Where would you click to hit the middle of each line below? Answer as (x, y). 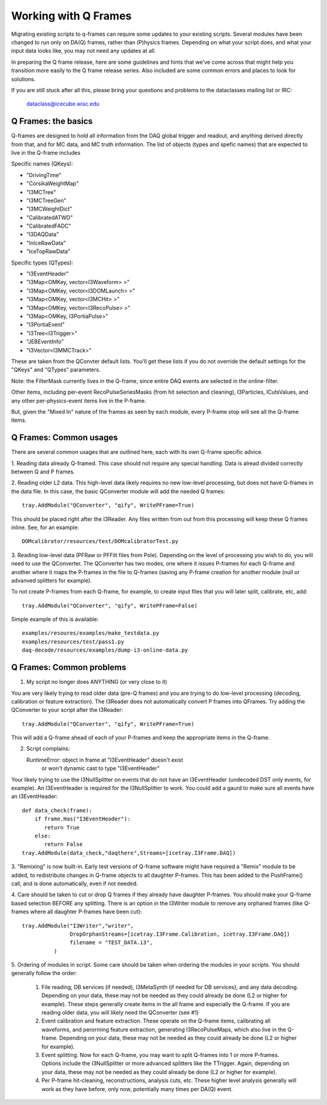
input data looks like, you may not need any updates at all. (84, 51)
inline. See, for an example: (45, 527)
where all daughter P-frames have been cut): (86, 912)
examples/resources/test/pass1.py (73, 641)
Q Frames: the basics (52, 121)
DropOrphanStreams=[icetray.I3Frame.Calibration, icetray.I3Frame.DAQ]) (180, 934)
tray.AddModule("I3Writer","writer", (78, 926)
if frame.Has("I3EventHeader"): (82, 819)
